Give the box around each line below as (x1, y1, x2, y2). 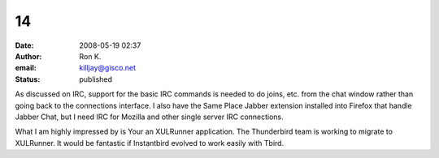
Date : (15, 41, 34, 50)
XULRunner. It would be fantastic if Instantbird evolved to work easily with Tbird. (15, 138, 285, 147)
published (79, 74, 113, 84)
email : (15, 63, 37, 73)
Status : (15, 74, 41, 84)
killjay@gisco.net (79, 63, 137, 73)
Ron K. (79, 51, 102, 61)
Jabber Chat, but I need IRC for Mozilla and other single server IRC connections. (15, 112, 284, 122)
